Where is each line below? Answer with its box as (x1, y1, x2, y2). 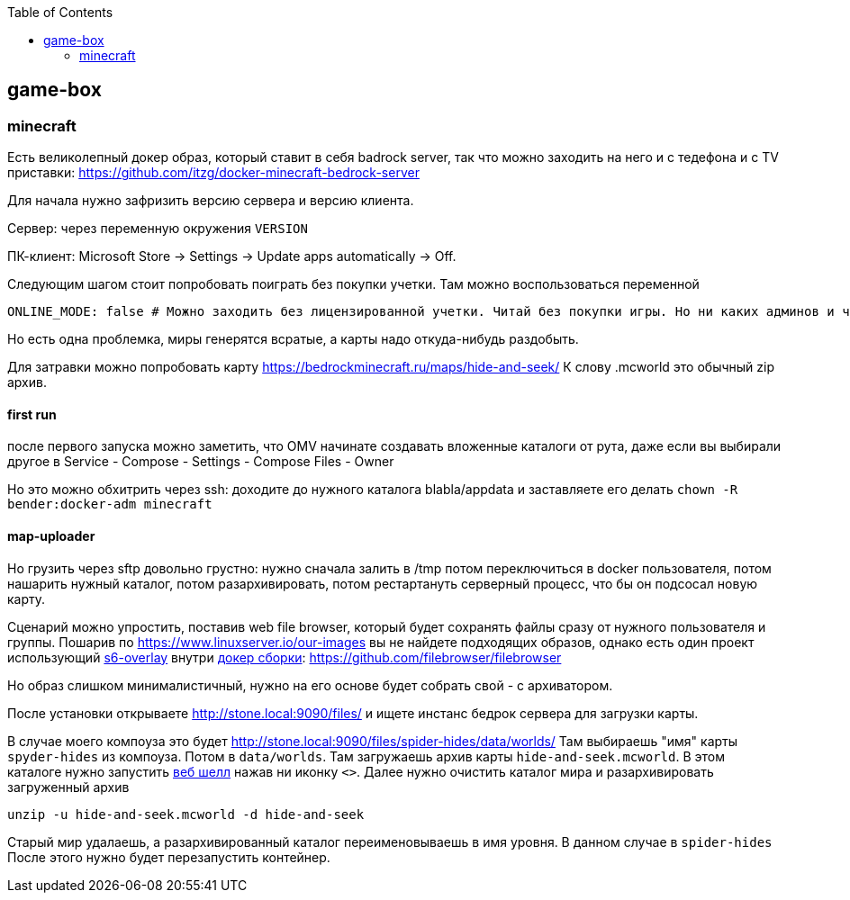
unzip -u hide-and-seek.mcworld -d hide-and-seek (7, 806, 365, 822)
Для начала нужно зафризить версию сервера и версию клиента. (7, 193, 414, 209)
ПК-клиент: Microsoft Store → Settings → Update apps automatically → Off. (7, 248, 457, 265)
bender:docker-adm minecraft (7, 497, 212, 512)
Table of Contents (7, 4, 113, 20)
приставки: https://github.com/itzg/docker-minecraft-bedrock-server (7, 165, 420, 181)
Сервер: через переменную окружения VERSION (7, 220, 308, 237)
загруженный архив (7, 778, 130, 795)
